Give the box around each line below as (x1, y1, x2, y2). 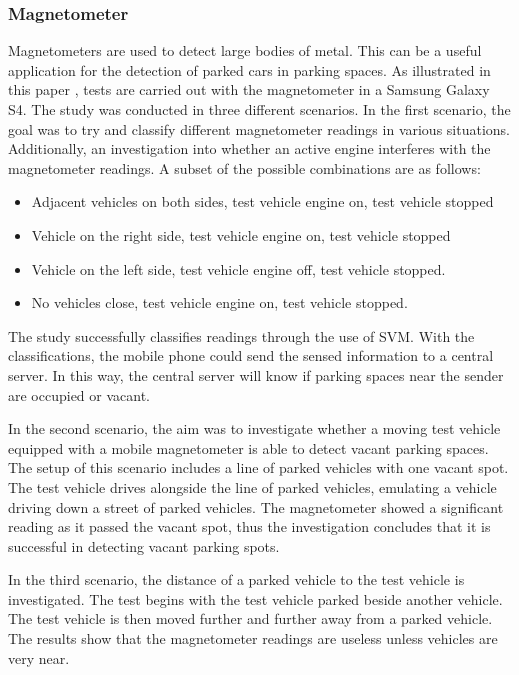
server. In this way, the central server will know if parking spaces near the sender (8, 364, 504, 385)
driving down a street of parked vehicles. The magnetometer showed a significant (8, 496, 504, 517)
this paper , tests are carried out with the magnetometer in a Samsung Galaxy (8, 79, 490, 100)
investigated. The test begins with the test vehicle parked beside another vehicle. (8, 588, 503, 609)
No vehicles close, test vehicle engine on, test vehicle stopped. (31, 292, 408, 313)
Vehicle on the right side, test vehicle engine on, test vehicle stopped (31, 224, 451, 245)
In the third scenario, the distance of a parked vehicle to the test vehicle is (8, 569, 465, 590)
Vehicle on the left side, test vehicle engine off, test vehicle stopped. (31, 258, 446, 279)
